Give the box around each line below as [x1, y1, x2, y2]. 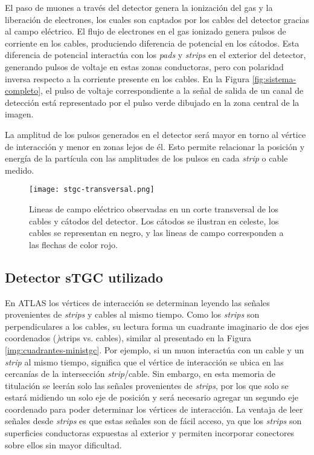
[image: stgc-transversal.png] [29, 185, 155, 194]
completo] [5, 84, 41, 97]
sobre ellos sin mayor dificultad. [5, 438, 122, 451]
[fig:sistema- [252, 72, 296, 85]
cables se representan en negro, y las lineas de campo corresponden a [29, 226, 284, 239]
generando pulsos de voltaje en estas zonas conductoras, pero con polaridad [5, 60, 284, 73]
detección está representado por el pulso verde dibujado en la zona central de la [5, 96, 300, 108]
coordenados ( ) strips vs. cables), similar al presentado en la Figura [5, 332, 252, 344]
